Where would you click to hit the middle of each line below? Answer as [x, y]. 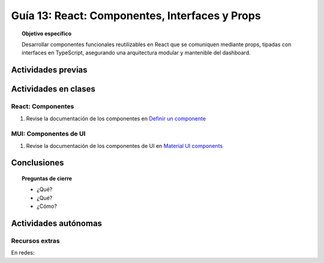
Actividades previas [49, 70]
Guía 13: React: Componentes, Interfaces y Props [136, 16]
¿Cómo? [47, 206]
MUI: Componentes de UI [48, 134]
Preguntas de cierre [47, 179]
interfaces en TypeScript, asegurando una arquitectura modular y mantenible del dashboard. [136, 53]
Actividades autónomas [56, 224]
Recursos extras [35, 241]
